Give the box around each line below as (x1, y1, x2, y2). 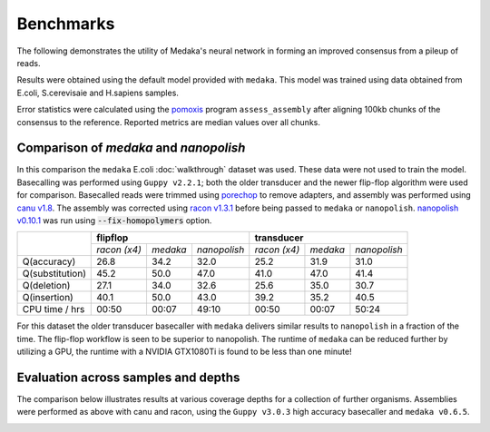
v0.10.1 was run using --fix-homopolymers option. (16, 214, 212, 226)
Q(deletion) (22, 280, 71, 292)
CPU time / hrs (22, 303, 85, 316)
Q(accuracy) (22, 255, 76, 268)
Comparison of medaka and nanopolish (16, 141, 246, 156)
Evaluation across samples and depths (16, 369, 240, 385)
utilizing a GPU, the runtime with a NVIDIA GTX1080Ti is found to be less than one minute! (16, 346, 353, 358)
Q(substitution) (22, 268, 86, 280)
